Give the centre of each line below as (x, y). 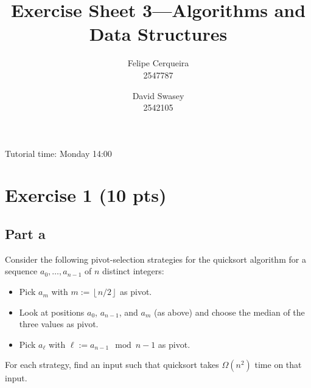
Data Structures (158, 34)
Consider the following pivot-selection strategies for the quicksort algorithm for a (155, 259)
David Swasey (158, 95)
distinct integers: (133, 271)
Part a (25, 234)
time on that (278, 365)
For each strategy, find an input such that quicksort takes (112, 365)
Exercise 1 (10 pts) (86, 195)
